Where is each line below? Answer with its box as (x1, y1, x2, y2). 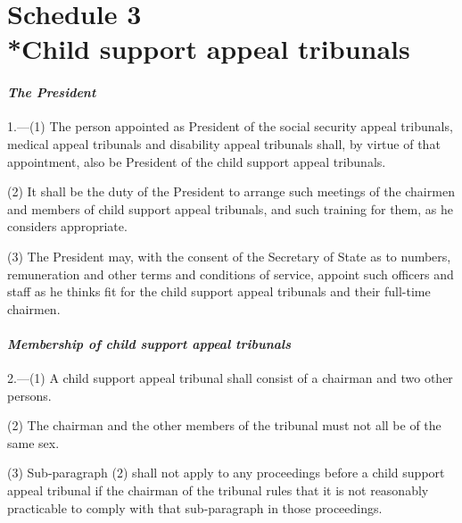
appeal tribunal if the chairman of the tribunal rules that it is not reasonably (7, 481, 429, 500)
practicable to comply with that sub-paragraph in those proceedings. (7, 498, 383, 517)
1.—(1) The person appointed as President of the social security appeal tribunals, (7, 117, 453, 136)
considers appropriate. (7, 217, 128, 236)
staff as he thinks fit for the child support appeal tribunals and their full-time (7, 282, 431, 301)
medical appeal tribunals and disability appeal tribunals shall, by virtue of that (7, 134, 441, 153)
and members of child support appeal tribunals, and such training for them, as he (7, 199, 453, 218)
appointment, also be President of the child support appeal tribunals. (7, 152, 386, 170)
